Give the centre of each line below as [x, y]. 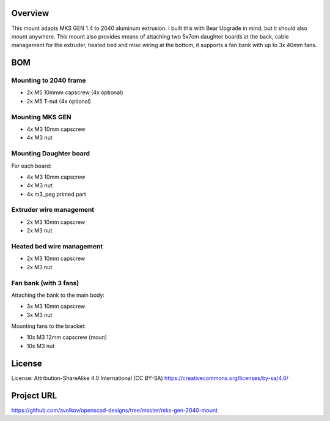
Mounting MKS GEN [41, 117]
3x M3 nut [39, 315]
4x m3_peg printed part [57, 194]
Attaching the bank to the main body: [58, 295]
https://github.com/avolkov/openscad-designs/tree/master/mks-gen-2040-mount [115, 410]
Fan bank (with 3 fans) [45, 283]
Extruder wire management [53, 210]
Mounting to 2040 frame [49, 81]
